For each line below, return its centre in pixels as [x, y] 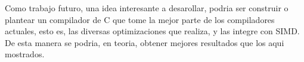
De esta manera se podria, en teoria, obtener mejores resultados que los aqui [145, 42]
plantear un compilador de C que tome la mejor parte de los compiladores [140, 19]
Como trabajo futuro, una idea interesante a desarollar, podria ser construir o [147, 8]
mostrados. [25, 54]
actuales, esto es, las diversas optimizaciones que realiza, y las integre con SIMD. [152, 31]
